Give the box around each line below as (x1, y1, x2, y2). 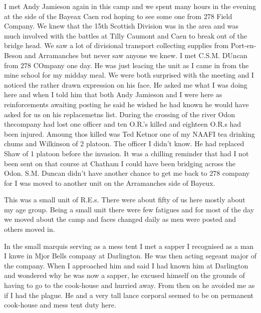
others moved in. (4, 224, 55, 234)
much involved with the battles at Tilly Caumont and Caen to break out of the (4, 30, 247, 41)
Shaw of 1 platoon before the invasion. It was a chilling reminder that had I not (4, 148, 249, 158)
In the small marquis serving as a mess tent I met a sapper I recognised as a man (4, 240, 254, 251)
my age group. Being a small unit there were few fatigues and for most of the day (4, 204, 254, 214)
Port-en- (230, 40, 256, 51)
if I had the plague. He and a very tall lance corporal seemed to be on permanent (4, 289, 253, 300)
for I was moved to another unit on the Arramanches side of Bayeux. (4, 177, 215, 188)
